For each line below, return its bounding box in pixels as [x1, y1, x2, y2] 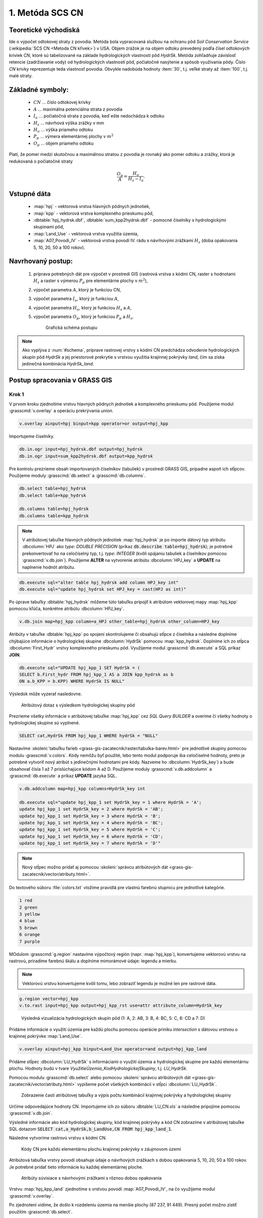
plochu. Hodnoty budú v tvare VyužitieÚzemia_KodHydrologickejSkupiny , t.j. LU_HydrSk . [9, 1066, 188, 1071]
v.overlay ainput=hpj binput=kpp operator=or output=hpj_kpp [19, 421, 169, 426]
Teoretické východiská [9, 26, 80, 34]
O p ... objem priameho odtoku [33, 140, 94, 147]
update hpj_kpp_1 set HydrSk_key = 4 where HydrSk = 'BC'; [19, 820, 163, 825]
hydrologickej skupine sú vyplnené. [9, 720, 80, 726]
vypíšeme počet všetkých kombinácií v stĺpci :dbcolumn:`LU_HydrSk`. [77, 1082, 217, 1087]
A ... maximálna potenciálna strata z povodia [33, 106, 123, 112]
